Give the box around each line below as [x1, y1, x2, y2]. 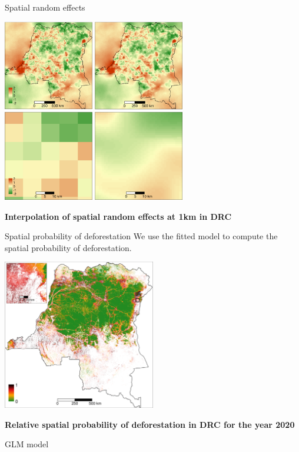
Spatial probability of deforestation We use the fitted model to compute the [5, 230, 278, 242]
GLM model [5, 438, 49, 450]
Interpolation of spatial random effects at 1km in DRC [5, 210, 232, 222]
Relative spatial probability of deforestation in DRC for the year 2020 [5, 418, 295, 430]
